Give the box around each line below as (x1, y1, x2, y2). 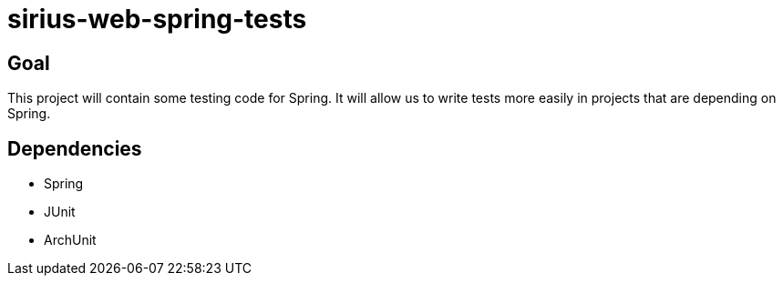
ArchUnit (44, 232, 97, 248)
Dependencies (7, 136, 142, 160)
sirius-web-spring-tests (7, 4, 307, 35)
